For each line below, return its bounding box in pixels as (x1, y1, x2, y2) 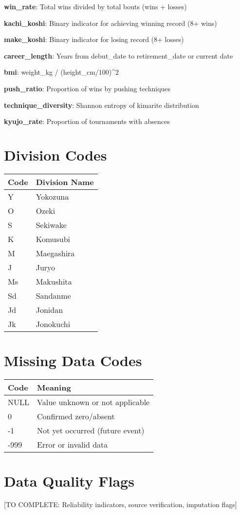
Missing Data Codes (4, 350, 142, 370)
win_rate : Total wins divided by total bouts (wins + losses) (4, 1, 187, 11)
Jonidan (36, 304, 63, 315)
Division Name (36, 176, 94, 187)
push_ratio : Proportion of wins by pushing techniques (4, 83, 171, 93)
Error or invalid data (37, 439, 108, 450)
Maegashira (36, 247, 75, 259)
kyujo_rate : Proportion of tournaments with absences (4, 116, 170, 126)
